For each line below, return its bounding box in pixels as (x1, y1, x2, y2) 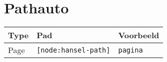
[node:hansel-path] (36, 46, 110, 54)
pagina (118, 46, 143, 54)
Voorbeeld (118, 29, 159, 41)
